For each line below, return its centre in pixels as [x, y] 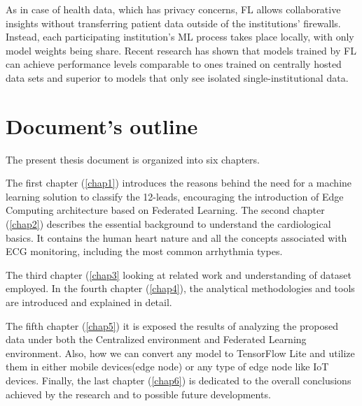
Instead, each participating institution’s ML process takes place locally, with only [180, 37]
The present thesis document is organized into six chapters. [133, 159]
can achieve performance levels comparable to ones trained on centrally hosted [174, 64]
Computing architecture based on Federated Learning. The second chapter [165, 210]
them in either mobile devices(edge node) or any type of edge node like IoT [167, 367]
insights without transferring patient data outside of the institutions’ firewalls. [173, 23]
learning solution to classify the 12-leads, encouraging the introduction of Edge [175, 196]
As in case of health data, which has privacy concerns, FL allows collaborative [173, 9]
